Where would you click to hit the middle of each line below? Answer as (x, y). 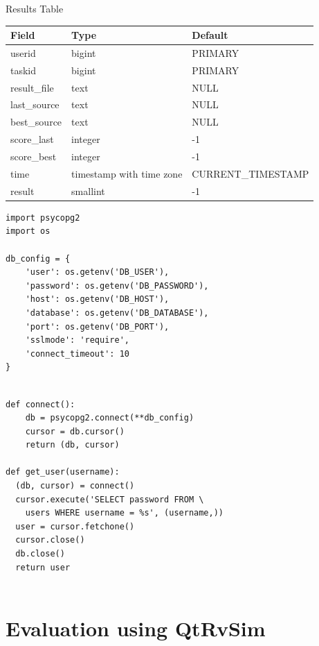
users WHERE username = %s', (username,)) (124, 513)
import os (28, 231)
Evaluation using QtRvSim (136, 628)
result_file (32, 87)
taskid (24, 70)
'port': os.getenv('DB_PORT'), (97, 326)
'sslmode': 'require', (77, 340)
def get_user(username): (63, 472)
